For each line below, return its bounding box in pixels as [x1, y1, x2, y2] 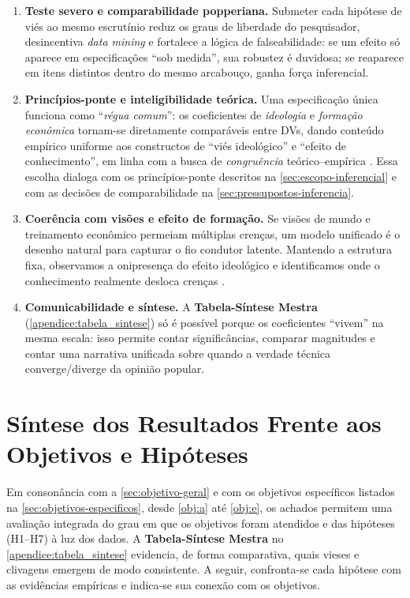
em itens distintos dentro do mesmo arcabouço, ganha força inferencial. [24, 64, 369, 81]
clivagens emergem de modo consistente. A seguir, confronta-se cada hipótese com [6, 561, 401, 577]
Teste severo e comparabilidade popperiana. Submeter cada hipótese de [24, 2, 402, 18]
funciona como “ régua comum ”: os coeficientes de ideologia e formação [24, 106, 363, 122]
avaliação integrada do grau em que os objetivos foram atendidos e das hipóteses [6, 514, 395, 531]
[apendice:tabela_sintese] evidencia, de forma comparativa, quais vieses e [6, 545, 360, 562]
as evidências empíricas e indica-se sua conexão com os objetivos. [6, 576, 320, 592]
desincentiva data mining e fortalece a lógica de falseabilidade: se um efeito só [24, 33, 401, 50]
